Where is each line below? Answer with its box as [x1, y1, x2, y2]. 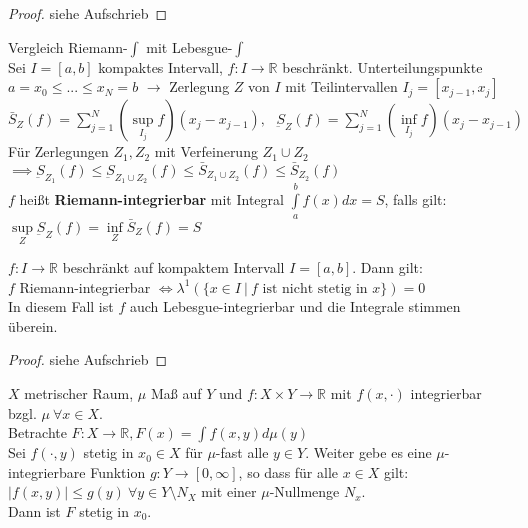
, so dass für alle [238, 461, 339, 482]
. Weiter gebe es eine [305, 442, 432, 463]
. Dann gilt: [352, 257, 423, 278]
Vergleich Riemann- [8, 36, 128, 57]
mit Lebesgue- [146, 36, 233, 57]
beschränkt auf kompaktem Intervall [62, 257, 285, 278]
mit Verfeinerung [154, 141, 258, 162]
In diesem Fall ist [8, 296, 114, 317]
